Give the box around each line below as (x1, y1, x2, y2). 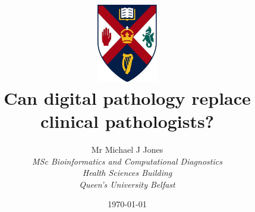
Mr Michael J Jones (91, 143, 163, 156)
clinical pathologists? (40, 109, 214, 133)
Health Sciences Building (82, 166, 172, 179)
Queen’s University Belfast (79, 178, 175, 190)
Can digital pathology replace (4, 85, 251, 110)
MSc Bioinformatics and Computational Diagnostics (32, 155, 222, 167)
